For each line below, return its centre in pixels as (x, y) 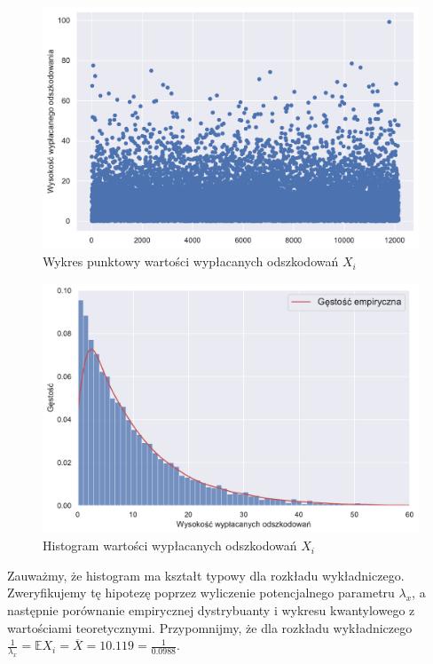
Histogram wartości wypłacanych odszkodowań (170, 545)
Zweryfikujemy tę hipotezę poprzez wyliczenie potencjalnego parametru (201, 593)
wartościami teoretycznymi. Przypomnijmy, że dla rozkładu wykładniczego (210, 627)
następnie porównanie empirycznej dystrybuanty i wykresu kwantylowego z (211, 609)
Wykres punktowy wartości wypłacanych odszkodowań (191, 261)
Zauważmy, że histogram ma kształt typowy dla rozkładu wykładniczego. (206, 575)
